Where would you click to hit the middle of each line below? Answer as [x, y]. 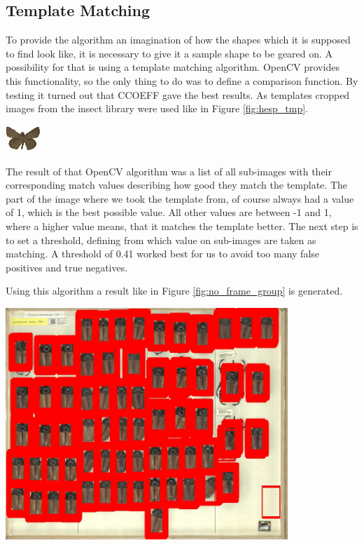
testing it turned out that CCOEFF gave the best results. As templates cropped [178, 94]
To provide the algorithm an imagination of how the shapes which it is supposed [178, 40]
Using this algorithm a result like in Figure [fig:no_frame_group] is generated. [174, 291]
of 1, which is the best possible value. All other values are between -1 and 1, [169, 212]
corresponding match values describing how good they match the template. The [176, 185]
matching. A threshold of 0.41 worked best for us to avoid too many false [163, 254]
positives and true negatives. [67, 267]
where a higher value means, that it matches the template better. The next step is [182, 226]
